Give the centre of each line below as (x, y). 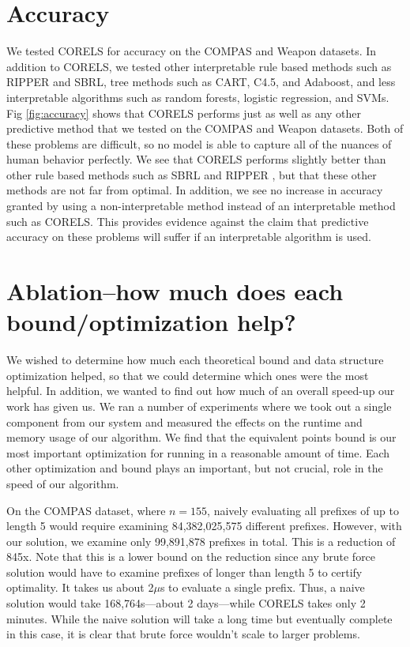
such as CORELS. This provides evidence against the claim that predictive (188, 221)
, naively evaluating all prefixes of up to (303, 510)
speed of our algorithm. (63, 483)
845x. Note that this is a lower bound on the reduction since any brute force (191, 557)
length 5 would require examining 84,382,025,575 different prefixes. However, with (204, 526)
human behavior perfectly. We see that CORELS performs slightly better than (196, 159)
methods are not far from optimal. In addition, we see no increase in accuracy (195, 190)
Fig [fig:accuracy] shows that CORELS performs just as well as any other (184, 113)
